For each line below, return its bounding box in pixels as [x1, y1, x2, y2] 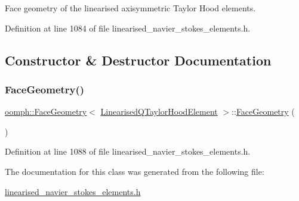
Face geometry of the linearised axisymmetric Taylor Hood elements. [5, 2, 256, 14]
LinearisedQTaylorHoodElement [100, 105, 218, 118]
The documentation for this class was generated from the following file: [5, 165, 264, 177]
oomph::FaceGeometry [5, 105, 87, 118]
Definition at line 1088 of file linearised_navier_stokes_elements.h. [5, 145, 251, 158]
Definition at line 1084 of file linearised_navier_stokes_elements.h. [5, 21, 251, 34]
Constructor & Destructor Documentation [5, 51, 272, 69]
